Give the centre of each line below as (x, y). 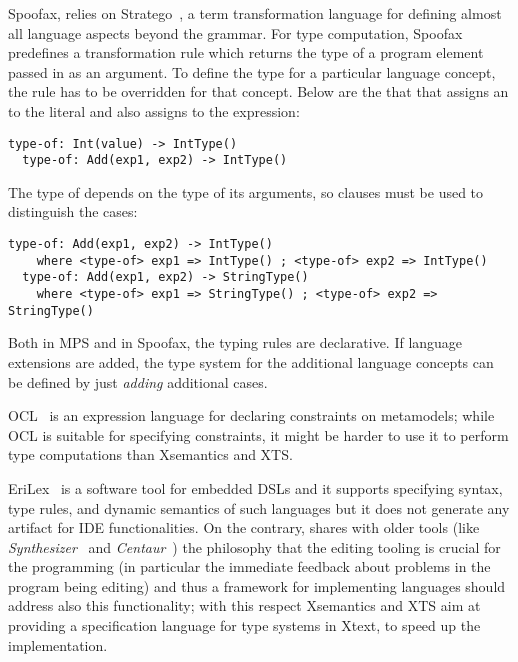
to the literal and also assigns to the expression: (154, 110)
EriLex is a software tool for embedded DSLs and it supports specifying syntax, (255, 487)
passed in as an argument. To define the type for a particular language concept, (252, 71)
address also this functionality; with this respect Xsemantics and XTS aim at (244, 605)
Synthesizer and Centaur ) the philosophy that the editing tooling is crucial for (254, 546)
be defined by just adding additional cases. (138, 381)
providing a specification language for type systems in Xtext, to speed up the (244, 625)
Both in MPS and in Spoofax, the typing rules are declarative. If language (235, 342)
